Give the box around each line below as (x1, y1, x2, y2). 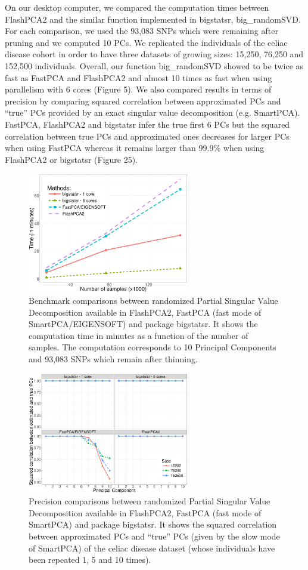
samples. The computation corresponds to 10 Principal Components (29, 341, 276, 353)
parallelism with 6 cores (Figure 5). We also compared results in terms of (5, 83, 272, 95)
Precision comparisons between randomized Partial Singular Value (29, 495, 270, 507)
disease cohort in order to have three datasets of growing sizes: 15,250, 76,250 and (5, 48, 304, 60)
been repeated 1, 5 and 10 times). (29, 553, 151, 566)
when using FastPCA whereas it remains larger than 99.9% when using (5, 141, 265, 154)
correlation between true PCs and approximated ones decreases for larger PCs (5, 130, 290, 142)
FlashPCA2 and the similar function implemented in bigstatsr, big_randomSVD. (5, 13, 301, 25)
